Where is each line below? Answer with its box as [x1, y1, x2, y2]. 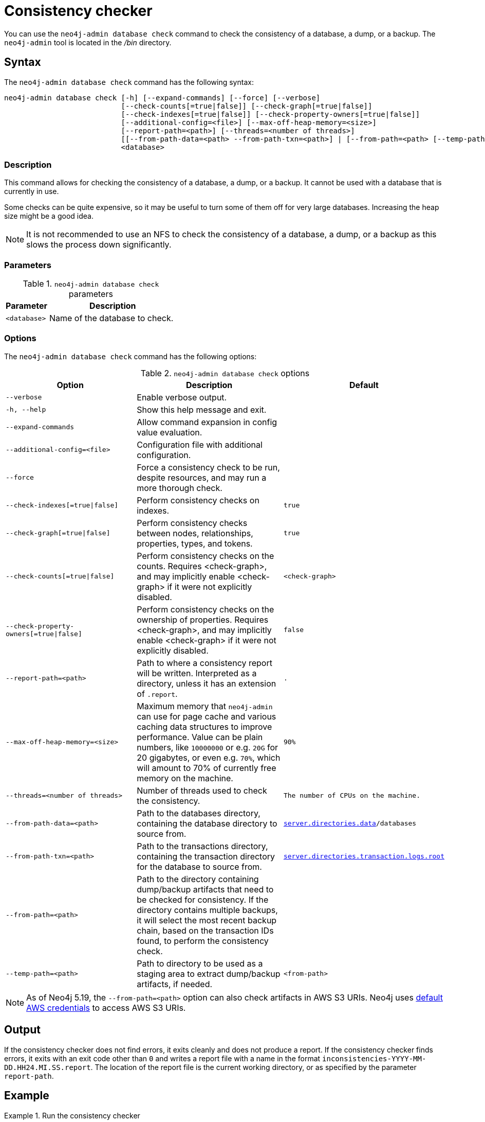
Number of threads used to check [137, 785, 267, 796]
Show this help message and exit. [137, 404, 267, 415]
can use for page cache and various [137, 711, 276, 722]
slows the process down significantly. [26, 239, 172, 250]
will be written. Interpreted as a [137, 668, 257, 678]
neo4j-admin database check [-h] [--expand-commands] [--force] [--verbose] [4, 93, 321, 102]
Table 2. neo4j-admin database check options [140, 367, 310, 378]
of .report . [137, 688, 178, 699]
